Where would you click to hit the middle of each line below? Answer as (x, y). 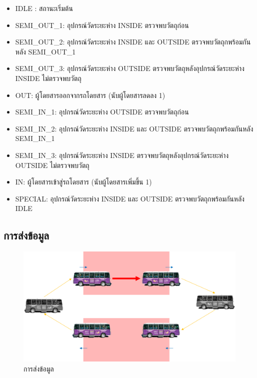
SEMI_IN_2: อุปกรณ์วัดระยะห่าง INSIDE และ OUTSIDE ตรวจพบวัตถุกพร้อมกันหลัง (134, 128)
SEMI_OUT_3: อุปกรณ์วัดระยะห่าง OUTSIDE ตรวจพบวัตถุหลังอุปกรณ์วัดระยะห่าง (130, 68)
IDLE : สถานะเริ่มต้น (44, 8)
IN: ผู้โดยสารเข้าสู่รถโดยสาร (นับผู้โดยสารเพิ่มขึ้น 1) (83, 182)
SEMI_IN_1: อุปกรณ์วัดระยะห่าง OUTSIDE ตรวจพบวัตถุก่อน (102, 112)
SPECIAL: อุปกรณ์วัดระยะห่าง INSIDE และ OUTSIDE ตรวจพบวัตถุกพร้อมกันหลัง (130, 198)
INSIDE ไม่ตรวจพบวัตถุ (48, 78)
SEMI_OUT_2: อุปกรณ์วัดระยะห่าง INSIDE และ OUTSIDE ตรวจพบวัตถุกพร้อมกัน (133, 42)
